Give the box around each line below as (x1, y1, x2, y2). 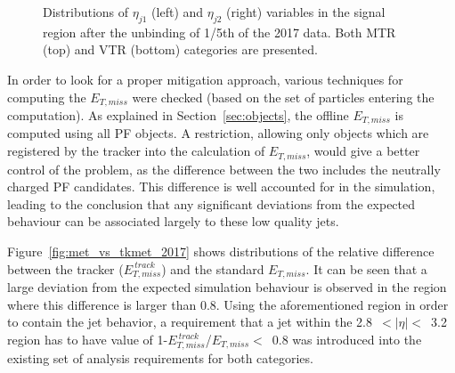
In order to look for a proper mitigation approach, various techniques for (7, 69, 403, 88)
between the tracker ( (7, 259, 124, 278)
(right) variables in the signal (226, 3, 386, 20)
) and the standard (161, 259, 264, 278)
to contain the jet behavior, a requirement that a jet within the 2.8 (7, 312, 373, 331)
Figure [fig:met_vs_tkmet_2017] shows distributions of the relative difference (7, 241, 435, 260)
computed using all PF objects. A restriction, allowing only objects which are (7, 124, 429, 142)
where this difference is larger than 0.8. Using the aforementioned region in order (7, 295, 449, 313)
